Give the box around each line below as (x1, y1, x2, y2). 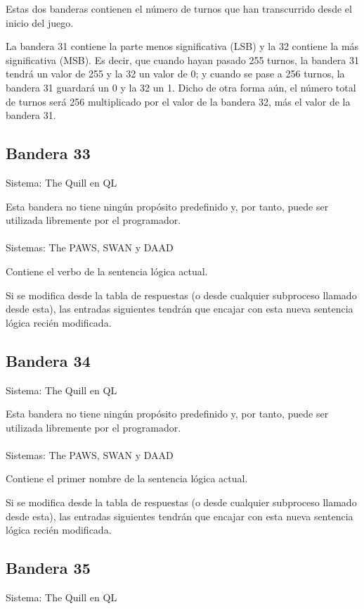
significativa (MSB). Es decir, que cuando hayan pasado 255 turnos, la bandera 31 (6, 52, 359, 67)
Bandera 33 (6, 142, 91, 164)
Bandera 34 (6, 349, 91, 371)
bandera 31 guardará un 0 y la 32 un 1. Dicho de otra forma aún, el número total (6, 80, 356, 94)
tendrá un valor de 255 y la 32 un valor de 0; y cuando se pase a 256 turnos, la (6, 66, 345, 81)
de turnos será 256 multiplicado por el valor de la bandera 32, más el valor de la (6, 94, 351, 108)
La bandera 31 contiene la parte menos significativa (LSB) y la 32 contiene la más (6, 39, 359, 54)
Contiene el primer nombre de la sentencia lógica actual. (6, 471, 248, 486)
